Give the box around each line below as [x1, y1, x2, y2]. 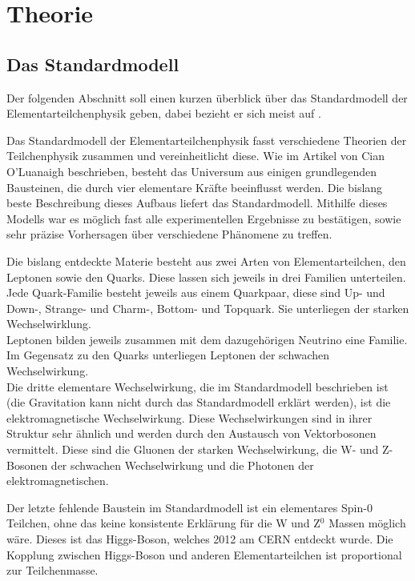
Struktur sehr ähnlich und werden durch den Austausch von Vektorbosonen [6, 425, 377, 442]
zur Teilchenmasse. [6, 562, 99, 579]
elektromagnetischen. [6, 472, 109, 489]
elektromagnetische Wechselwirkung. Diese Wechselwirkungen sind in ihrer [6, 409, 373, 426]
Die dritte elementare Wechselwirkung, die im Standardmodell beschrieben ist [6, 378, 389, 395]
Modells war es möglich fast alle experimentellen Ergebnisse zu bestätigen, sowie [6, 210, 401, 226]
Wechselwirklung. [6, 315, 91, 332]
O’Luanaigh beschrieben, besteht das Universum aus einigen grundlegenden [6, 162, 377, 179]
